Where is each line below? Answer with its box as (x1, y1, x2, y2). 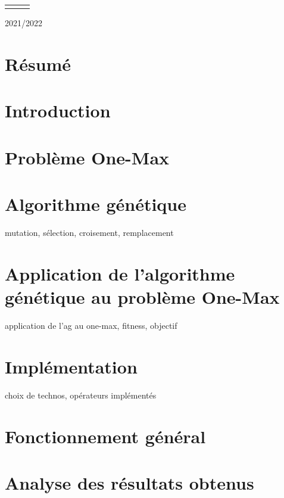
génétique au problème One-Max (5, 285, 280, 309)
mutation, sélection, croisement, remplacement (5, 226, 174, 239)
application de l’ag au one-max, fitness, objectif (5, 319, 177, 331)
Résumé (5, 52, 71, 76)
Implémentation (5, 354, 138, 378)
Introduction (5, 98, 111, 123)
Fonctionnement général (5, 424, 206, 448)
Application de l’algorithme (5, 261, 235, 285)
